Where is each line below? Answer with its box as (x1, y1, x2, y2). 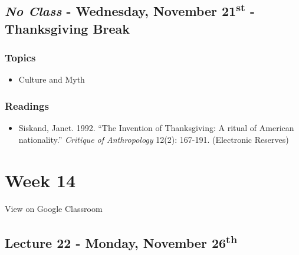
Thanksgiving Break (5, 19, 130, 37)
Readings (5, 98, 49, 113)
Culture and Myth (18, 73, 85, 86)
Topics (5, 50, 36, 65)
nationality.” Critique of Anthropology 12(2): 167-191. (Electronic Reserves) (18, 133, 289, 145)
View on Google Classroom (5, 202, 103, 214)
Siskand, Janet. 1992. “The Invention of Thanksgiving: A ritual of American (18, 122, 294, 134)
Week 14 (5, 168, 76, 192)
